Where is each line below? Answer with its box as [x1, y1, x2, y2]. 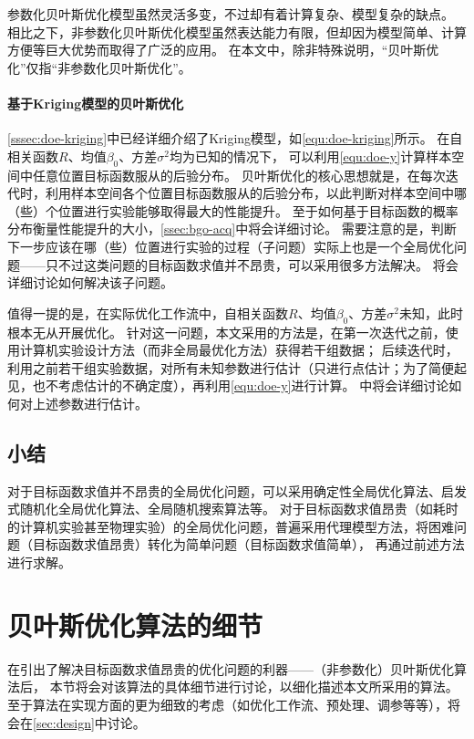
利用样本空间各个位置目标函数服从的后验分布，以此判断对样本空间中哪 [45, 183, 467, 203]
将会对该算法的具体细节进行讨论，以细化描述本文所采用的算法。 [75, 677, 459, 696]
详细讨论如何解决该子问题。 [7, 273, 173, 292]
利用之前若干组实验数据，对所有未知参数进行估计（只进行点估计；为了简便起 [7, 358, 467, 377]
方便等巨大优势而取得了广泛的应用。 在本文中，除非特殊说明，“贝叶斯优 [7, 40, 439, 59]
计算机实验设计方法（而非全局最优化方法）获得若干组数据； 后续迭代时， [19, 340, 459, 359]
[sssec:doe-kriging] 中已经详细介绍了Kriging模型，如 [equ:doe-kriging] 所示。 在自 [7, 129, 463, 148]
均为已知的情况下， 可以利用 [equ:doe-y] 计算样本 [169, 146, 452, 165]
